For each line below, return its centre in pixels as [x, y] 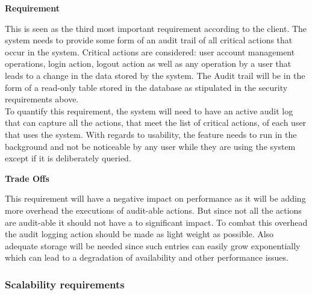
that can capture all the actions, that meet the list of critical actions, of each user [156, 123]
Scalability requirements [65, 284]
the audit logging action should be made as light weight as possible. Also [139, 234]
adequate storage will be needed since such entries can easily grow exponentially [153, 245]
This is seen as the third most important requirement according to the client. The [156, 28]
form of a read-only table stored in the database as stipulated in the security [146, 87]
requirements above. [42, 99]
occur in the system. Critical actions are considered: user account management [150, 51]
